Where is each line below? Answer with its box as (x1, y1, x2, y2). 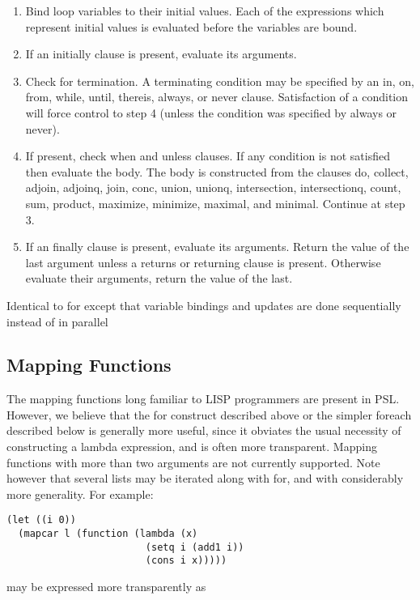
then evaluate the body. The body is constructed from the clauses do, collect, (25, 163, 409, 180)
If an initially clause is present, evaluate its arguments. (25, 45, 297, 62)
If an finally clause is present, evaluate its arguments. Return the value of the (25, 238, 409, 255)
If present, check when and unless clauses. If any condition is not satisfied (25, 147, 390, 164)
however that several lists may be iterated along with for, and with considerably (6, 470, 404, 487)
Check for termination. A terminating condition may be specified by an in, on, (25, 72, 414, 89)
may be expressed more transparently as (6, 578, 206, 595)
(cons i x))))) (145, 555, 227, 567)
